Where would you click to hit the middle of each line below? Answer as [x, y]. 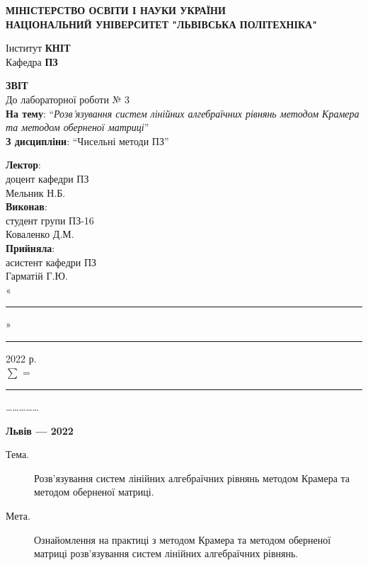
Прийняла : [30, 247]
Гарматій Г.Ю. [37, 276]
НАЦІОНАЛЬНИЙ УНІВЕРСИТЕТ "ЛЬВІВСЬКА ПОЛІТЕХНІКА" [161, 24]
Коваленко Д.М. [40, 234]
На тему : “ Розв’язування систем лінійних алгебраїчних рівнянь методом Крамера [183, 113]
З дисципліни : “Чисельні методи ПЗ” [87, 141]
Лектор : [24, 165]
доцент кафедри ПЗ [47, 178]
